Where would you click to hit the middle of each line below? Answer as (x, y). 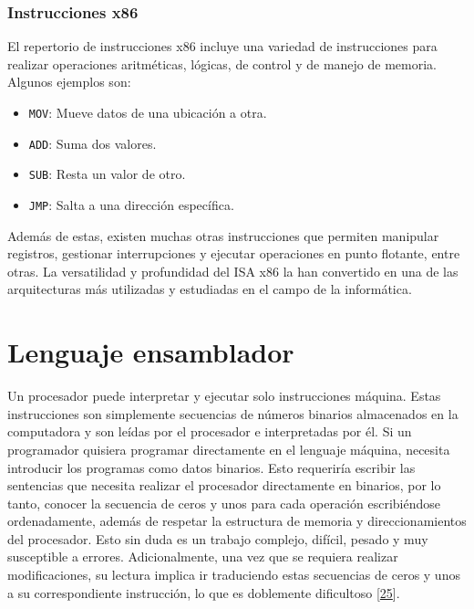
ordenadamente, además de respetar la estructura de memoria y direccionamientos (237, 521)
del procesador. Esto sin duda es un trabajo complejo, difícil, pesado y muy (218, 538)
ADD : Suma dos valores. (93, 143)
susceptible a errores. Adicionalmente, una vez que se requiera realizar (203, 556)
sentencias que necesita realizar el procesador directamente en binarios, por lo (224, 485)
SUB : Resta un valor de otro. (107, 174)
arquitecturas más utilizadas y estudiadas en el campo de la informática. (210, 289)
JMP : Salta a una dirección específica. (131, 204)
